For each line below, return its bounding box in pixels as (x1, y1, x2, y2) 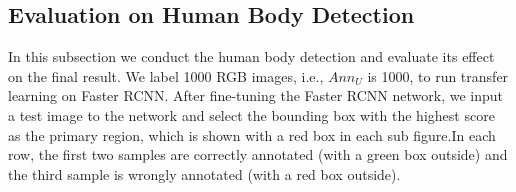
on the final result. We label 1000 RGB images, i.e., (8, 65, 324, 86)
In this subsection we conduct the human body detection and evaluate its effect (8, 46, 495, 67)
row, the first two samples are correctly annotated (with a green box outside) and (8, 144, 508, 165)
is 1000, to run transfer (367, 65, 509, 86)
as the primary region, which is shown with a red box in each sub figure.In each (8, 124, 496, 145)
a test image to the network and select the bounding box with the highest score (8, 104, 495, 125)
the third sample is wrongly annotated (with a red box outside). (8, 163, 401, 184)
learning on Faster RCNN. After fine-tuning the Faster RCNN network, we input (8, 85, 504, 106)
